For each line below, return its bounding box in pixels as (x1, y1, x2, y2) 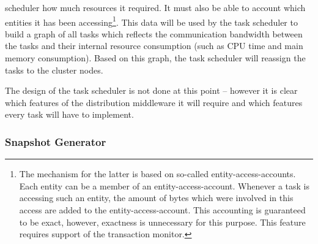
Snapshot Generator (5, 134, 106, 149)
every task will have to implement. (5, 108, 134, 121)
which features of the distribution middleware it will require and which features (5, 96, 303, 109)
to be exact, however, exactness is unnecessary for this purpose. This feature (19, 215, 306, 228)
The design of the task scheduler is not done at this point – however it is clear (5, 84, 298, 97)
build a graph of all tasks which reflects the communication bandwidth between (5, 27, 303, 40)
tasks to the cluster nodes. (5, 63, 103, 76)
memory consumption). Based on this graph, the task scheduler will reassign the (5, 51, 306, 64)
